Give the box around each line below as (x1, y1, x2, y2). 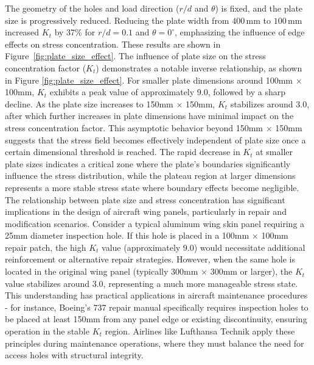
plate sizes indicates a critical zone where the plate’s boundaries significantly (5, 157, 291, 170)
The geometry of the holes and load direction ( (5, 2, 180, 14)
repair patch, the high (5, 240, 86, 253)
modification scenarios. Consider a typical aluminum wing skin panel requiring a (5, 217, 305, 229)
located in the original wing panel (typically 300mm (5, 265, 198, 278)
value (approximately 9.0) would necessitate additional (102, 240, 305, 253)
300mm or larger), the (210, 265, 293, 278)
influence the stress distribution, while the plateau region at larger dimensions (5, 169, 296, 182)
